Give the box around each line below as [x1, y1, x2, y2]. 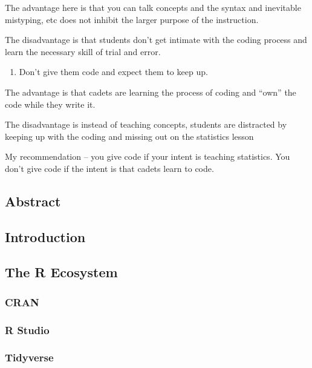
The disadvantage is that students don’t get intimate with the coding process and [5, 33, 307, 46]
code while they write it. [5, 97, 96, 110]
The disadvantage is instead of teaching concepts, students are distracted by [5, 118, 287, 131]
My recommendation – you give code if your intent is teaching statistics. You [5, 150, 290, 163]
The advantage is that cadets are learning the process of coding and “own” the [5, 85, 296, 98]
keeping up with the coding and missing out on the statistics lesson [5, 130, 254, 142]
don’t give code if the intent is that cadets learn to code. [5, 162, 214, 174]
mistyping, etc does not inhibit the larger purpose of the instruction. [5, 13, 259, 25]
